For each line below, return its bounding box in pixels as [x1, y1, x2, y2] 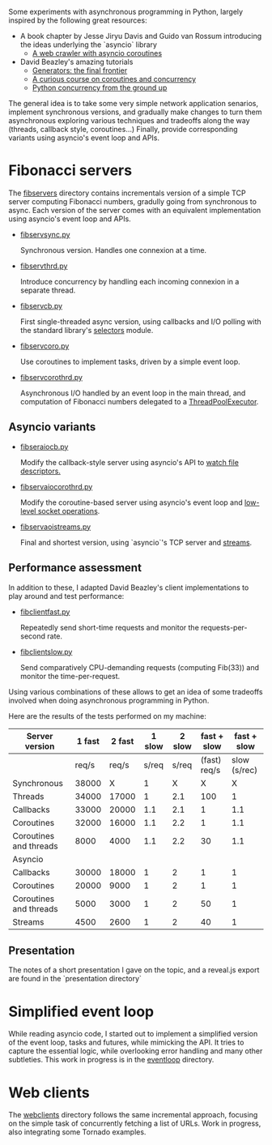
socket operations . [37, 506, 100, 515]
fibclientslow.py [19, 647, 73, 656]
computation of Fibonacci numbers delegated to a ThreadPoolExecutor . [19, 396, 259, 406]
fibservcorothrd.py [19, 372, 83, 382]
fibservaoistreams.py [19, 522, 91, 532]
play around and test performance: [8, 591, 125, 600]
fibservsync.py [19, 229, 70, 239]
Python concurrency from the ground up [32, 83, 168, 92]
